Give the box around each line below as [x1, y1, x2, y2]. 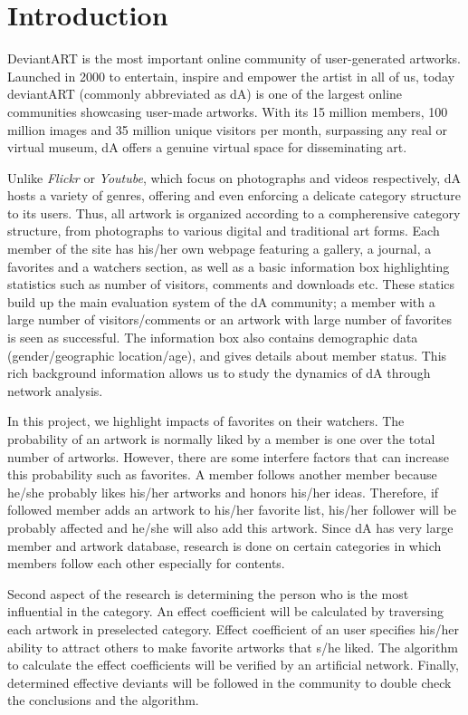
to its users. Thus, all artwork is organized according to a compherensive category [7, 203, 461, 222]
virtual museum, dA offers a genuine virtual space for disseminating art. [7, 138, 407, 157]
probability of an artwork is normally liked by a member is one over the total [7, 430, 435, 448]
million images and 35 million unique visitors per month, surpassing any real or [7, 120, 448, 139]
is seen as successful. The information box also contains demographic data [7, 328, 418, 347]
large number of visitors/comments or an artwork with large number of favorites [7, 310, 453, 329]
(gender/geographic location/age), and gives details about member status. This [7, 345, 447, 364]
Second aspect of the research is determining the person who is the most [7, 584, 409, 603]
